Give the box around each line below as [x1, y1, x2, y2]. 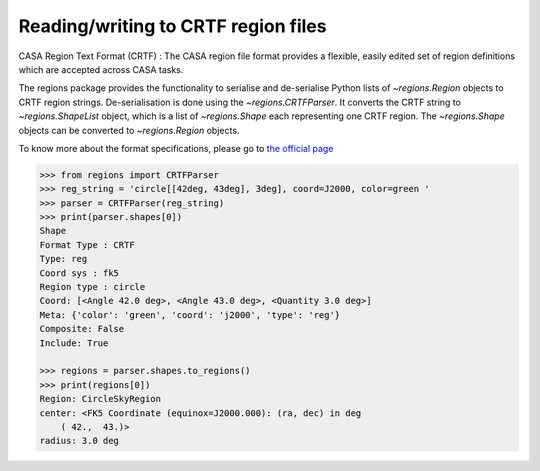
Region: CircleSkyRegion [39, 393, 162, 405]
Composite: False [39, 323, 125, 335]
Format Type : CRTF [39, 239, 135, 250]
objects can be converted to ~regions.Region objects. [18, 124, 240, 136]
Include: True [39, 337, 109, 349]
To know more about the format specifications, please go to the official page [18, 142, 334, 154]
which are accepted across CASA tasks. [18, 63, 184, 75]
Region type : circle [39, 281, 146, 292]
